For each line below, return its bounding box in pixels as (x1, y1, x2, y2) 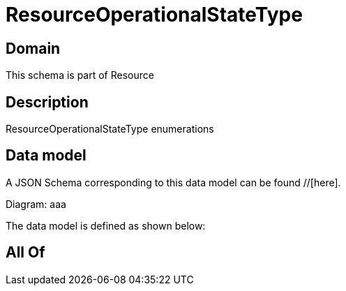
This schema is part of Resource (6, 69, 154, 82)
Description (6, 93, 89, 111)
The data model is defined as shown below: (6, 219, 206, 232)
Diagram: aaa (6, 197, 66, 210)
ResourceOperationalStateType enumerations (6, 123, 214, 135)
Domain (6, 39, 61, 57)
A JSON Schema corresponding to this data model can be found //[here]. (6, 176, 341, 188)
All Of (6, 244, 45, 262)
